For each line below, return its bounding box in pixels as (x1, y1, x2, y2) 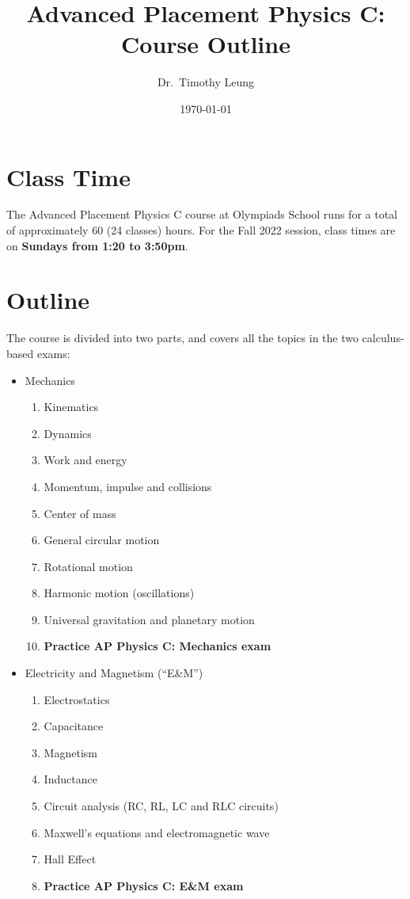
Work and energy (44, 451, 127, 468)
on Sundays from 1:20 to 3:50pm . (6, 237, 188, 253)
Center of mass (44, 505, 116, 521)
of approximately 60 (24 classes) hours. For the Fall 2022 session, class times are (6, 222, 396, 238)
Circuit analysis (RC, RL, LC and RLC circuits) (44, 798, 279, 814)
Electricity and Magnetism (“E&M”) (25, 665, 203, 681)
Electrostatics (44, 691, 110, 707)
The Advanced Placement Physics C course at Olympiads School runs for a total (6, 206, 397, 223)
